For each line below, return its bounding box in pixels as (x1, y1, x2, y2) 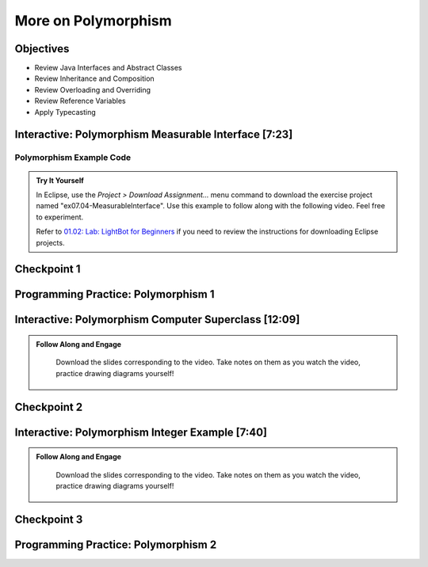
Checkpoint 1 (14, 262, 81, 276)
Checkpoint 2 (14, 400, 83, 413)
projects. (36, 238, 65, 247)
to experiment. (36, 212, 84, 222)
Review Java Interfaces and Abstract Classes (34, 63, 182, 73)
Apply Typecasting (34, 107, 97, 116)
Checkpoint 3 (14, 512, 83, 526)
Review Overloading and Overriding (34, 85, 151, 94)
